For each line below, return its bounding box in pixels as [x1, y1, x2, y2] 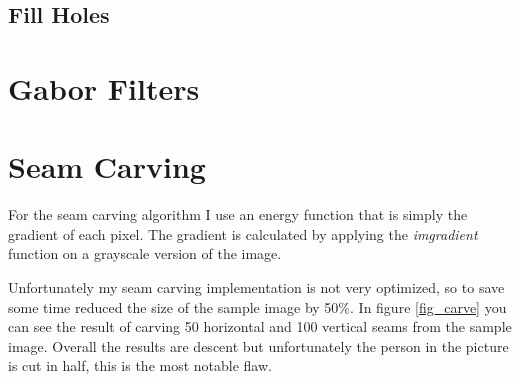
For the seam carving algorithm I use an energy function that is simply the [8, 204, 468, 225]
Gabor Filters [8, 67, 200, 108]
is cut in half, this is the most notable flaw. [8, 355, 272, 376]
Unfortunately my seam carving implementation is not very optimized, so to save [8, 277, 505, 298]
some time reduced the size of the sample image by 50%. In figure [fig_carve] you [8, 296, 507, 317]
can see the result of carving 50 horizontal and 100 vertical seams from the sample [8, 316, 512, 337]
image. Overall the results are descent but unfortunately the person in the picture [8, 335, 509, 356]
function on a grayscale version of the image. [8, 243, 282, 264]
